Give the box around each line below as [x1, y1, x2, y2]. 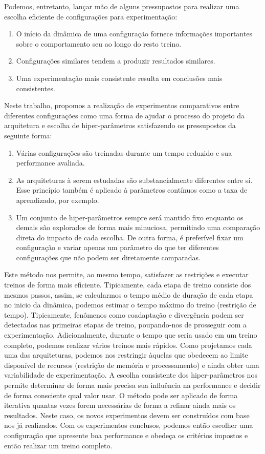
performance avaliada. [16, 157, 85, 168]
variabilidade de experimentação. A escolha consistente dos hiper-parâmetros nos [4, 369, 257, 380]
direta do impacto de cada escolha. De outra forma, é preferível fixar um [16, 232, 244, 242]
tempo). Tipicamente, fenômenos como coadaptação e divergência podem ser [4, 309, 244, 320]
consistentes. [16, 82, 55, 93]
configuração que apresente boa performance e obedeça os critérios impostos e [4, 429, 248, 440]
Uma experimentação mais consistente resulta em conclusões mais [16, 72, 223, 83]
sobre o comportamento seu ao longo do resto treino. [16, 38, 182, 49]
